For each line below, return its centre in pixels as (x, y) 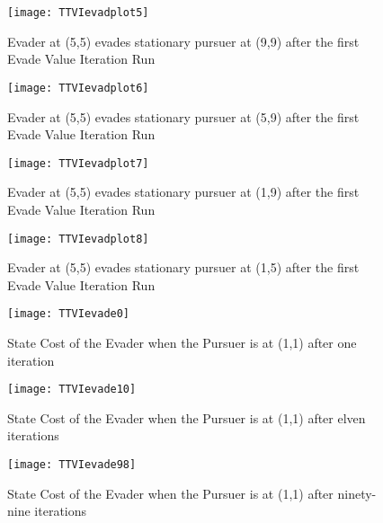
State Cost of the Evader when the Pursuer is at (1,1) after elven (187, 417)
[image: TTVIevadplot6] (78, 88)
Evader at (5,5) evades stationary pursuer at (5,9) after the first (183, 116)
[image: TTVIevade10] (72, 390)
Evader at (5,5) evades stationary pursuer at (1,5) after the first (183, 267)
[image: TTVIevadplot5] (78, 13)
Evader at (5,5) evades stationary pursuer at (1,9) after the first (183, 192)
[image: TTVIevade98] (72, 465)
